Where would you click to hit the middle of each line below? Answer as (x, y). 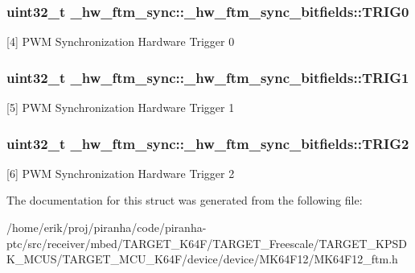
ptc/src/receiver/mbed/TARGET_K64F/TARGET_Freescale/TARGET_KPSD (207, 243)
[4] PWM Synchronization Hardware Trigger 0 (121, 41)
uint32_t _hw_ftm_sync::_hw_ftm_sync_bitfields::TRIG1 (208, 77)
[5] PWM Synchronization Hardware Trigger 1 (121, 108)
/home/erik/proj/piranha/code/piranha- (107, 227)
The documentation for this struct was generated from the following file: (185, 200)
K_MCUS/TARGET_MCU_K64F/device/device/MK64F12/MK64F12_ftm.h (202, 259)
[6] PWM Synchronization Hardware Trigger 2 (121, 173)
